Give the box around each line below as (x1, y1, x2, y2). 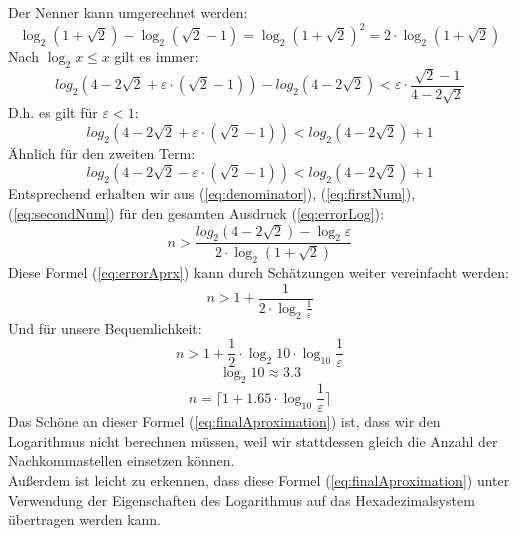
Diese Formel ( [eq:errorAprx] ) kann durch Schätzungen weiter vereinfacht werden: (8, 261, 509, 282)
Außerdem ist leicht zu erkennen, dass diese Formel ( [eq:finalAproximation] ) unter (8, 470, 510, 491)
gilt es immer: (114, 46, 199, 67)
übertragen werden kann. (8, 509, 161, 530)
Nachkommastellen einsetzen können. (8, 450, 235, 471)
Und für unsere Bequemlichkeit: (8, 317, 202, 338)
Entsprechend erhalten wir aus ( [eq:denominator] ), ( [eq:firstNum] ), (8, 183, 416, 204)
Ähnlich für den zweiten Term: (8, 142, 196, 163)
